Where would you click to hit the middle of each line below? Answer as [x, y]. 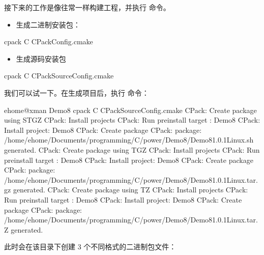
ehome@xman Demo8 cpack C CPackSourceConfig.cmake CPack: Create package [130, 110]
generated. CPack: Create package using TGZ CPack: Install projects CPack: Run [132, 149]
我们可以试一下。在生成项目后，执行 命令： [77, 92]
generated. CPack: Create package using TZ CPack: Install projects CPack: [130, 190]
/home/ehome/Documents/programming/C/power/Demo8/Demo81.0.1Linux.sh [129, 140]
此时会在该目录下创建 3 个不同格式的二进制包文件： [90, 247]
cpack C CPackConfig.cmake [49, 41]
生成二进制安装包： [48, 24]
